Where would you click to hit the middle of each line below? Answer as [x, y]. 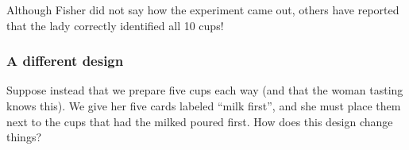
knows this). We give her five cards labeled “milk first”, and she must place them [204, 106]
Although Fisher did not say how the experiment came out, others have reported [203, 10]
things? [24, 137]
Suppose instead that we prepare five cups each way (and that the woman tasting [205, 90]
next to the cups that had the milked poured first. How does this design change [200, 121]
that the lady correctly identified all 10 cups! [115, 25]
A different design [65, 61]
